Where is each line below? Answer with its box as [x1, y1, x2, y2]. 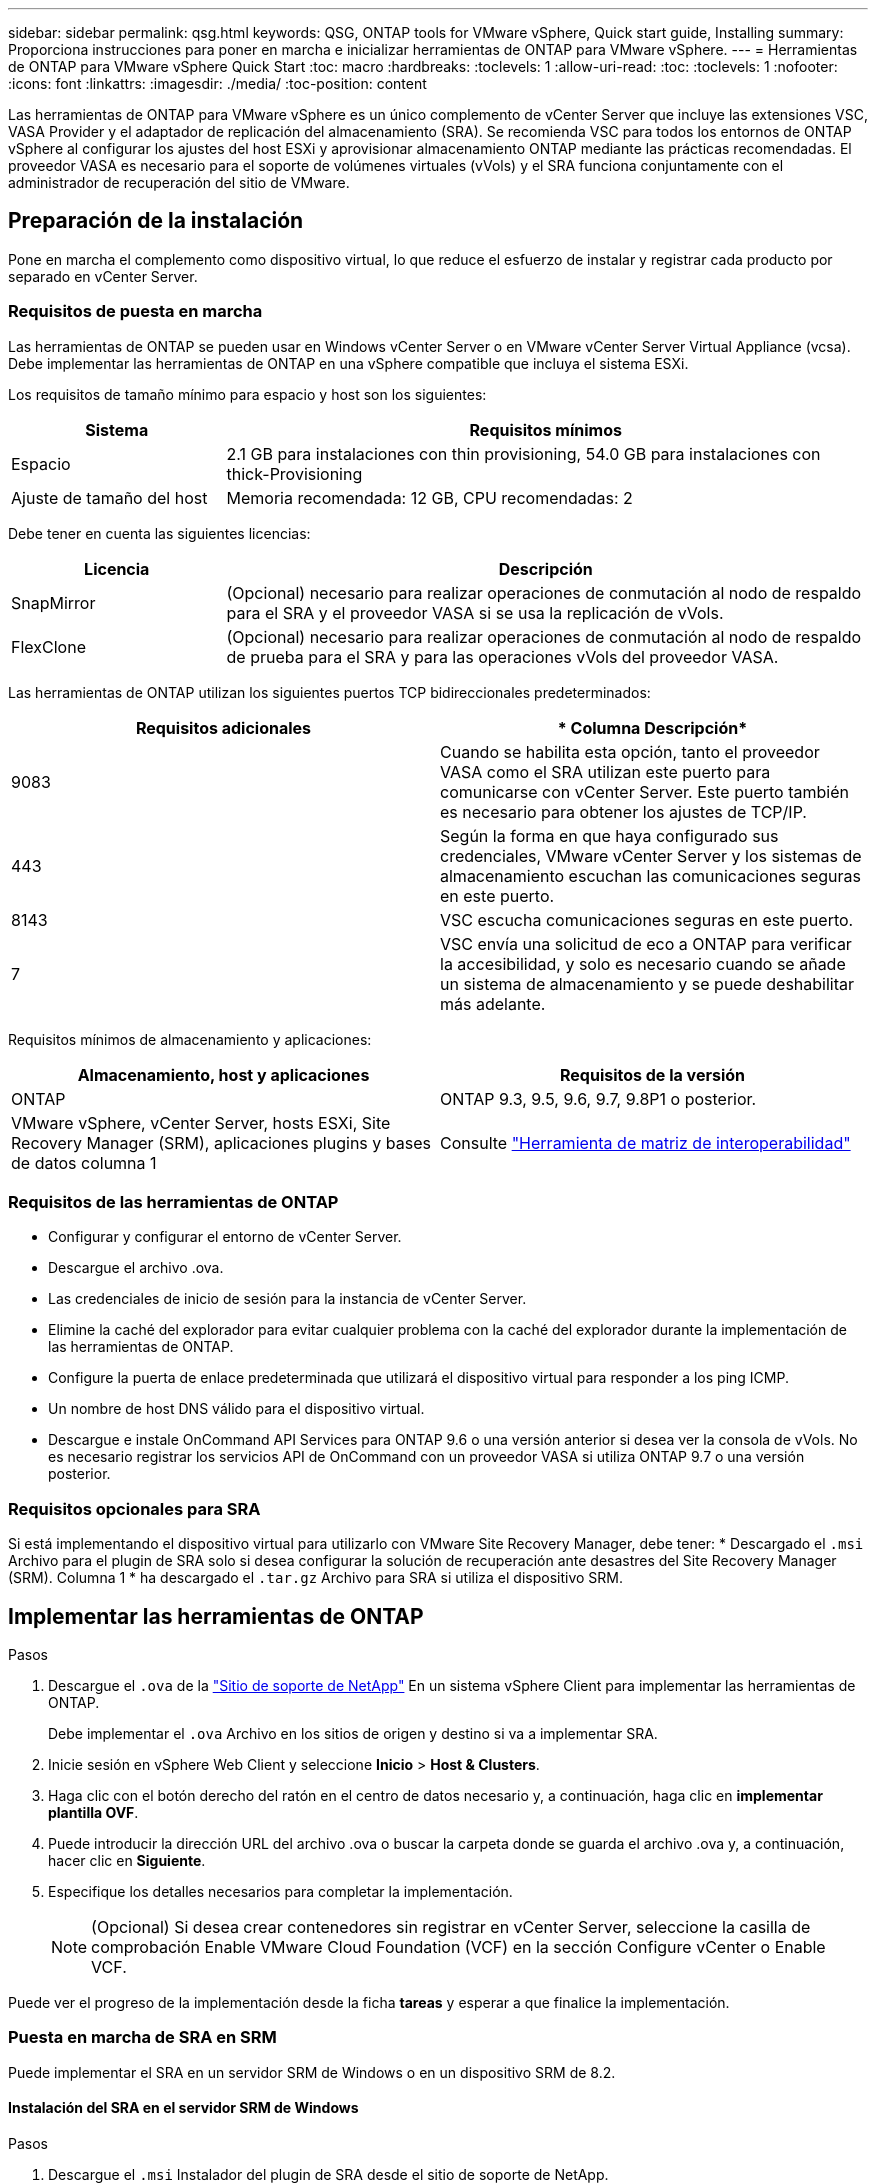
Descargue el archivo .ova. [48, 1259, 224, 1277]
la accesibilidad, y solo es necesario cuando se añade [440, 953, 846, 974]
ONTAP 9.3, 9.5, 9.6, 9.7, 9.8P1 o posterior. [440, 1088, 757, 1109]
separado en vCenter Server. [8, 267, 198, 285]
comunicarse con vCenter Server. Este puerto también [440, 781, 849, 802]
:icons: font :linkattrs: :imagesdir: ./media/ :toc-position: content [8, 75, 427, 92]
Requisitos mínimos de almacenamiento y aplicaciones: [8, 1030, 372, 1048]
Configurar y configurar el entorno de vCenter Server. [48, 1228, 402, 1246]
